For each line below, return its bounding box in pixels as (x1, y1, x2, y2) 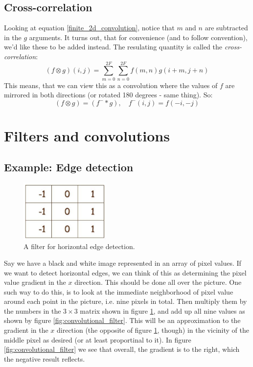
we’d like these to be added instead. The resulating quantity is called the (4, 42, 222, 52)
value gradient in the (4, 277, 66, 287)
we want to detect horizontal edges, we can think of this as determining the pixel (4, 267, 247, 277)
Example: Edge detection (4, 159, 134, 174)
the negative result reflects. (4, 353, 85, 364)
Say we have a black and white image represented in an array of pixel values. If (4, 257, 241, 268)
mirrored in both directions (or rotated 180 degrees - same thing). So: (4, 90, 213, 100)
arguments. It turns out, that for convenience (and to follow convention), (29, 32, 248, 42)
